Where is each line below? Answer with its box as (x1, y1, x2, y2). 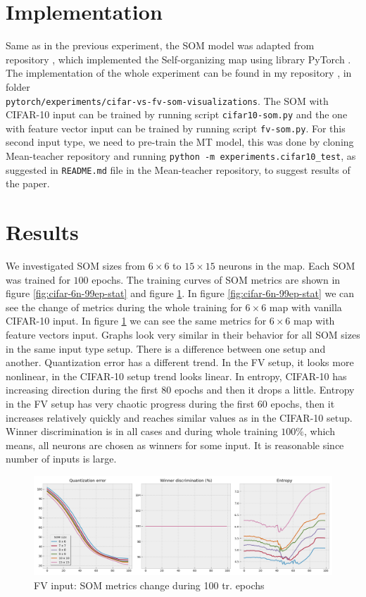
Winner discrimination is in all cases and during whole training (6, 424, 278, 439)
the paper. (6, 176, 50, 191)
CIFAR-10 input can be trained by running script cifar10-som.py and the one (6, 107, 348, 122)
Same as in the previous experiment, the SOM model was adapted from (6, 38, 315, 53)
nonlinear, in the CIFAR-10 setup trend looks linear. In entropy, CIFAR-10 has (6, 368, 347, 383)
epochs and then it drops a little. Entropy (174, 382, 355, 397)
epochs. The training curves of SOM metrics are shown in (91, 272, 341, 287)
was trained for (6, 272, 70, 287)
